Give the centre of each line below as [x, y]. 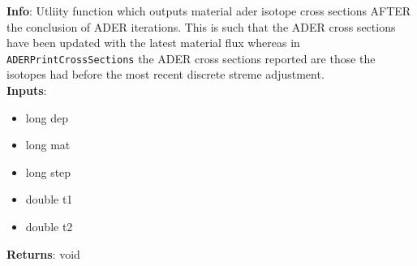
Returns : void [43, 253]
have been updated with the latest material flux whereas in [153, 43]
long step [48, 172]
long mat [48, 145]
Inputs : [27, 90]
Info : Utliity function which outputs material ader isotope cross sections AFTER [209, 11]
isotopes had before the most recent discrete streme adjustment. [166, 74]
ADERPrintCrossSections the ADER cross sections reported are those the [191, 58]
